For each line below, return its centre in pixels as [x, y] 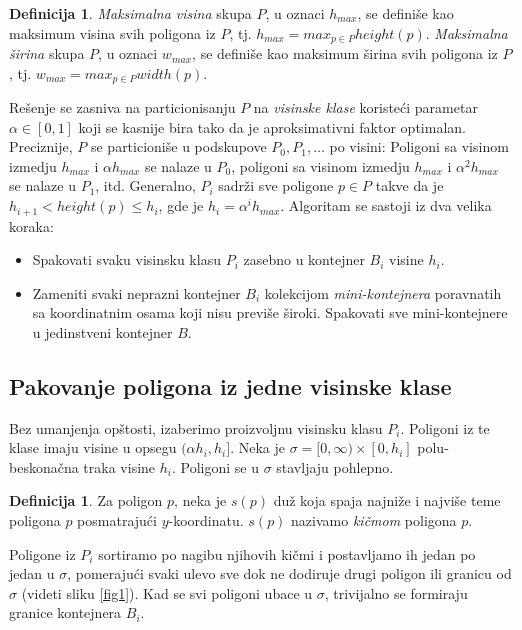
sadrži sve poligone [276, 185]
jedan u [32, 573]
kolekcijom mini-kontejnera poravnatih [383, 292]
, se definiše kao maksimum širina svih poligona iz [345, 53]
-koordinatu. [206, 520]
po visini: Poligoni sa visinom [419, 146]
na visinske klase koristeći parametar [365, 107]
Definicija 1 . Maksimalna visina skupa [130, 13]
